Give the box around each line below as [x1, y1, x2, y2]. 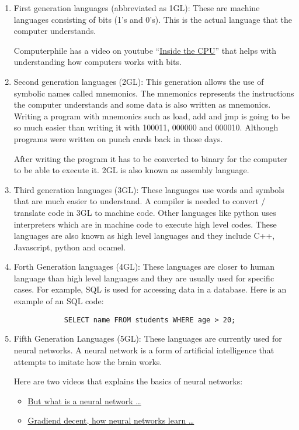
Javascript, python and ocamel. [13, 240, 126, 253]
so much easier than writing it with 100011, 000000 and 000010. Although [13, 121, 279, 133]
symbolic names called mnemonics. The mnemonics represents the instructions [13, 87, 294, 99]
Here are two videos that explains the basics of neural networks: [13, 375, 243, 387]
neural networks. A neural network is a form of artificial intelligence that [13, 343, 274, 356]
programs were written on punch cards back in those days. [13, 132, 223, 145]
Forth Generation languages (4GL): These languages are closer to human [13, 260, 275, 273]
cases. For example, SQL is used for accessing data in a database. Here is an [13, 283, 287, 295]
